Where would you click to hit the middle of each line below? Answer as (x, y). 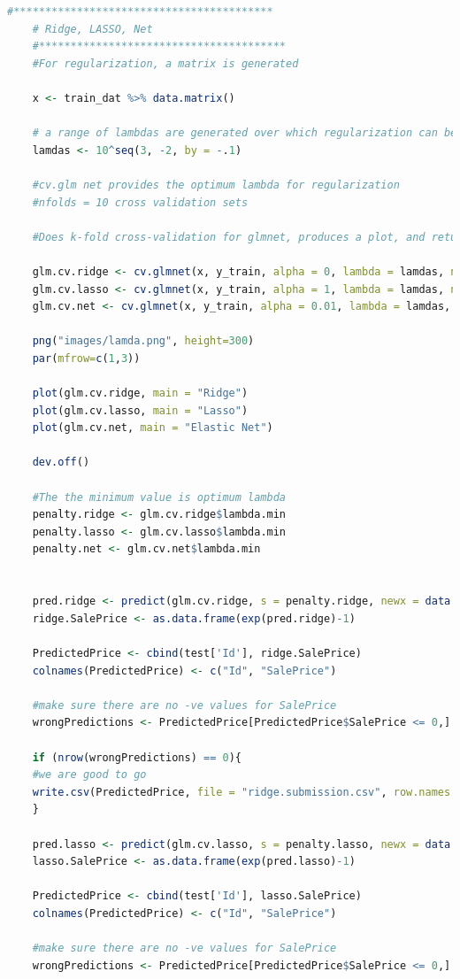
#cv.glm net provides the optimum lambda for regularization (216, 185)
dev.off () (61, 463)
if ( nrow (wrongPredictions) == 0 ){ (137, 757)
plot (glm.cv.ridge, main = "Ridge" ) (140, 393)
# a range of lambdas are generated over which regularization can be (245, 133)
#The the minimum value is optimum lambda (159, 497)
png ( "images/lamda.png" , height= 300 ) (143, 341)
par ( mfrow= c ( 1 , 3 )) (86, 358)
